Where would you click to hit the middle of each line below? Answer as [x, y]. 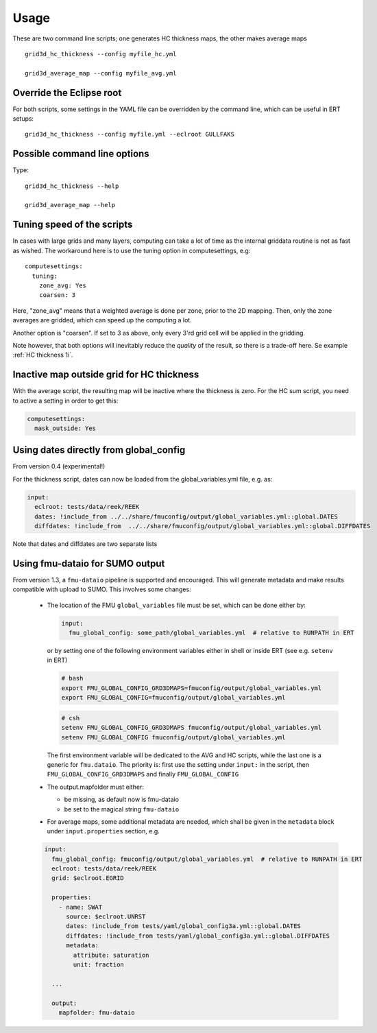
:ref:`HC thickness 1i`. [43, 355]
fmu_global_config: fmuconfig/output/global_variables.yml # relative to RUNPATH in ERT [207, 859]
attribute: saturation [111, 955]
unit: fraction [99, 964]
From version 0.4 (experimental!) [59, 466]
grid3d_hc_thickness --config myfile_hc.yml [101, 54]
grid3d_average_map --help [70, 205]
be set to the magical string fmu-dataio [122, 809]
